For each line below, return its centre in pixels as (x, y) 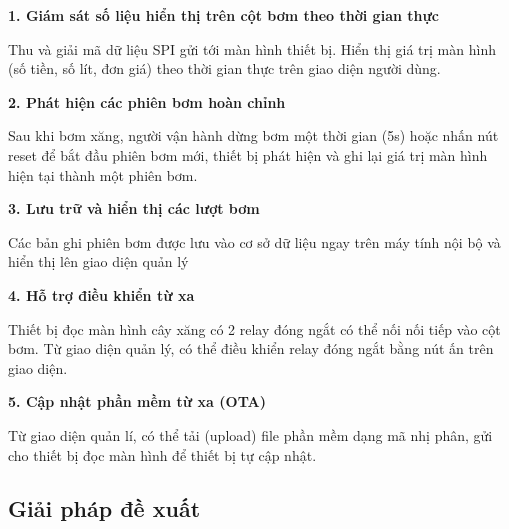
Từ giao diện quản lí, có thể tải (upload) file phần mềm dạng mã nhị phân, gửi (250, 434)
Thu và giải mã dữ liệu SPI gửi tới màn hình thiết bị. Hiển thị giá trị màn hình (252, 48)
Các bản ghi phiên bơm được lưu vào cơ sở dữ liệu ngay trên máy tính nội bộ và (254, 241)
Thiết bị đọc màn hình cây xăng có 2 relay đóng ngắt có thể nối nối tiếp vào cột (254, 328)
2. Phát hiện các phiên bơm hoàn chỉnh (147, 101)
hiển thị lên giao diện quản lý (98, 261)
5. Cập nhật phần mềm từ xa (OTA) (137, 401)
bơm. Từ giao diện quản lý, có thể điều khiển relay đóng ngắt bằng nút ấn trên (251, 348)
